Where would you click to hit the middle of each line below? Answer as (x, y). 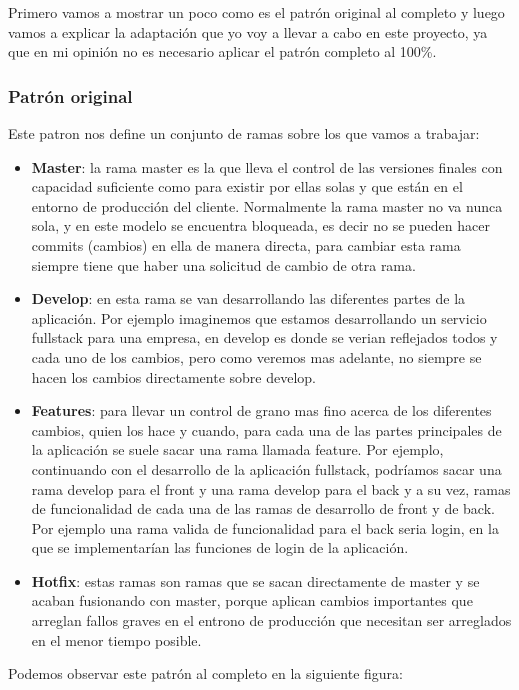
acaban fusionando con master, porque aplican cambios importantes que (252, 600)
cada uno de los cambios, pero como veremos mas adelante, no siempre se (256, 356)
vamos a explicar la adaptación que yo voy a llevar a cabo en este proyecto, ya (248, 31)
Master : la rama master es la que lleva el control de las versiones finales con (267, 166)
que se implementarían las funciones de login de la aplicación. (220, 547)
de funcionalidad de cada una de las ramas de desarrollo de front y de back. (263, 508)
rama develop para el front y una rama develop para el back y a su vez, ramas (271, 488)
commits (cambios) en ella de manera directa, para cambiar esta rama (246, 244)
